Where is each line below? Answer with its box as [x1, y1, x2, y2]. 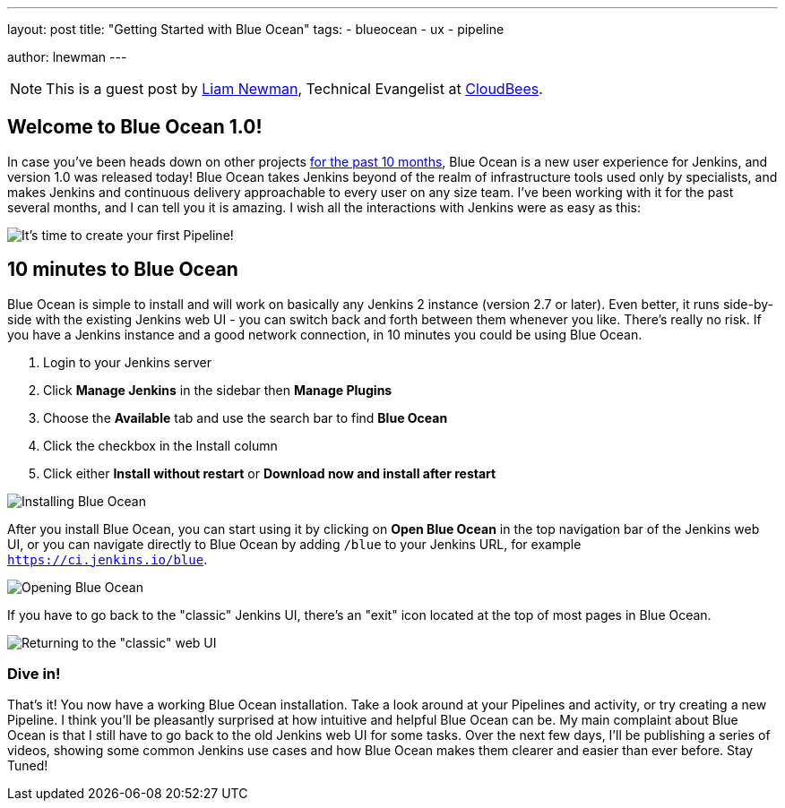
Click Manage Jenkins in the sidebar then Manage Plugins [43, 382, 392, 398]
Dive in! [7, 665, 61, 683]
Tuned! [7, 758, 48, 774]
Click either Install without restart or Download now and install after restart [43, 465, 496, 481]
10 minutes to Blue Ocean [7, 258, 238, 281]
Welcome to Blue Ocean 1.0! [7, 116, 263, 139]
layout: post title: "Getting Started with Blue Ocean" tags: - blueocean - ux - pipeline [7, 21, 505, 37]
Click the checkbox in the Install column [43, 437, 278, 453]
